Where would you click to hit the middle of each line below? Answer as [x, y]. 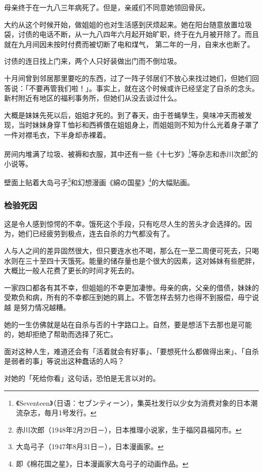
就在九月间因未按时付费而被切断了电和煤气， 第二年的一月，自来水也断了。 [129, 44]
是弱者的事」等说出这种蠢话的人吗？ [64, 361]
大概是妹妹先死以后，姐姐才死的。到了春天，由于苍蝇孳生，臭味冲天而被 [124, 115]
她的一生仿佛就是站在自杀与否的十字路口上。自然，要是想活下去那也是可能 [128, 324]
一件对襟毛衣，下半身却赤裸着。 [57, 134]
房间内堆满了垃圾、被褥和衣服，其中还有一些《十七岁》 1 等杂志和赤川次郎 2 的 [131, 153]
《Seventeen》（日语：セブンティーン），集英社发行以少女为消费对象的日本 [133, 402]
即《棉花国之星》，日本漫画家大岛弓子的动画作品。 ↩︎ [102, 463]
